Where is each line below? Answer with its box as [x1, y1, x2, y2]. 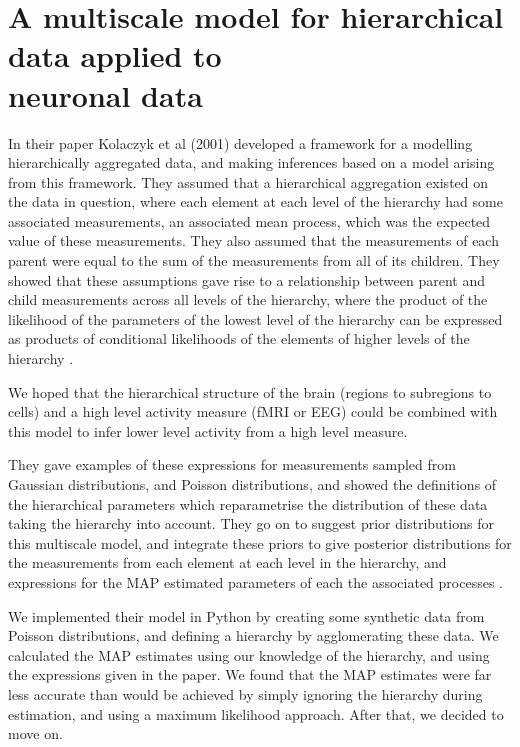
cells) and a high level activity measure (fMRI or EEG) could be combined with [8, 401, 498, 422]
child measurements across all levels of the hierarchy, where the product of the [8, 289, 488, 310]
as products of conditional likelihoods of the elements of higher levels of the [8, 328, 470, 349]
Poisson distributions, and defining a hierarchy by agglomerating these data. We [8, 625, 499, 646]
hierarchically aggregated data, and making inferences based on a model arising [8, 152, 495, 173]
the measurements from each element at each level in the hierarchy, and [8, 552, 447, 573]
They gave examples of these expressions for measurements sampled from [8, 454, 456, 475]
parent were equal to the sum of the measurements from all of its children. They [8, 250, 500, 271]
